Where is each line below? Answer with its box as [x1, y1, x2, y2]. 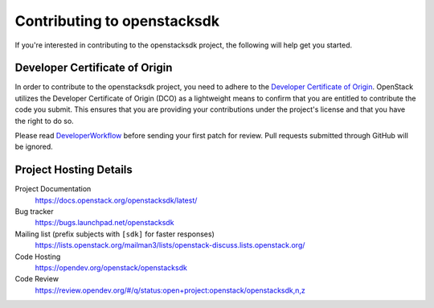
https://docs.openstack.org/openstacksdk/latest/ [35, 195, 198, 205]
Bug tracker [14, 207, 54, 216]
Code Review [14, 274, 59, 284]
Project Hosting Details [14, 163, 133, 177]
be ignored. [14, 142, 54, 152]
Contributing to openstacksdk [14, 12, 220, 30]
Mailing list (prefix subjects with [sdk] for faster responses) [14, 229, 215, 239]
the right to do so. [14, 116, 74, 125]
